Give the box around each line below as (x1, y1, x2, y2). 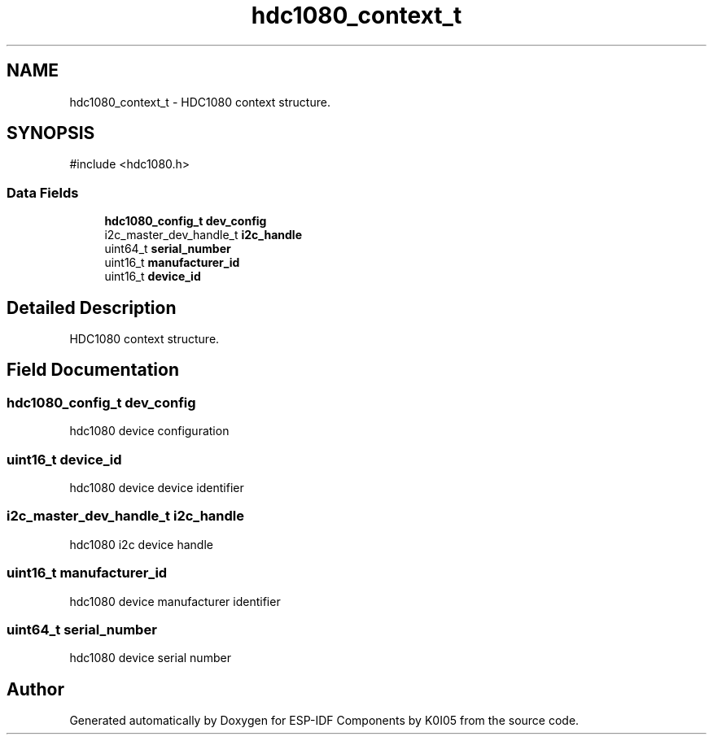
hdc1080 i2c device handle (69, 537, 213, 551)
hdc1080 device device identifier (69, 481, 244, 495)
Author (7, 678, 64, 700)
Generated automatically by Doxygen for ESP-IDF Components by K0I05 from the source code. (69, 713, 580, 728)
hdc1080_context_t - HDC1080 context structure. (69, 94, 330, 109)
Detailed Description (7, 297, 177, 318)
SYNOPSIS (7, 123, 95, 144)
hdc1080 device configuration (69, 424, 230, 438)
